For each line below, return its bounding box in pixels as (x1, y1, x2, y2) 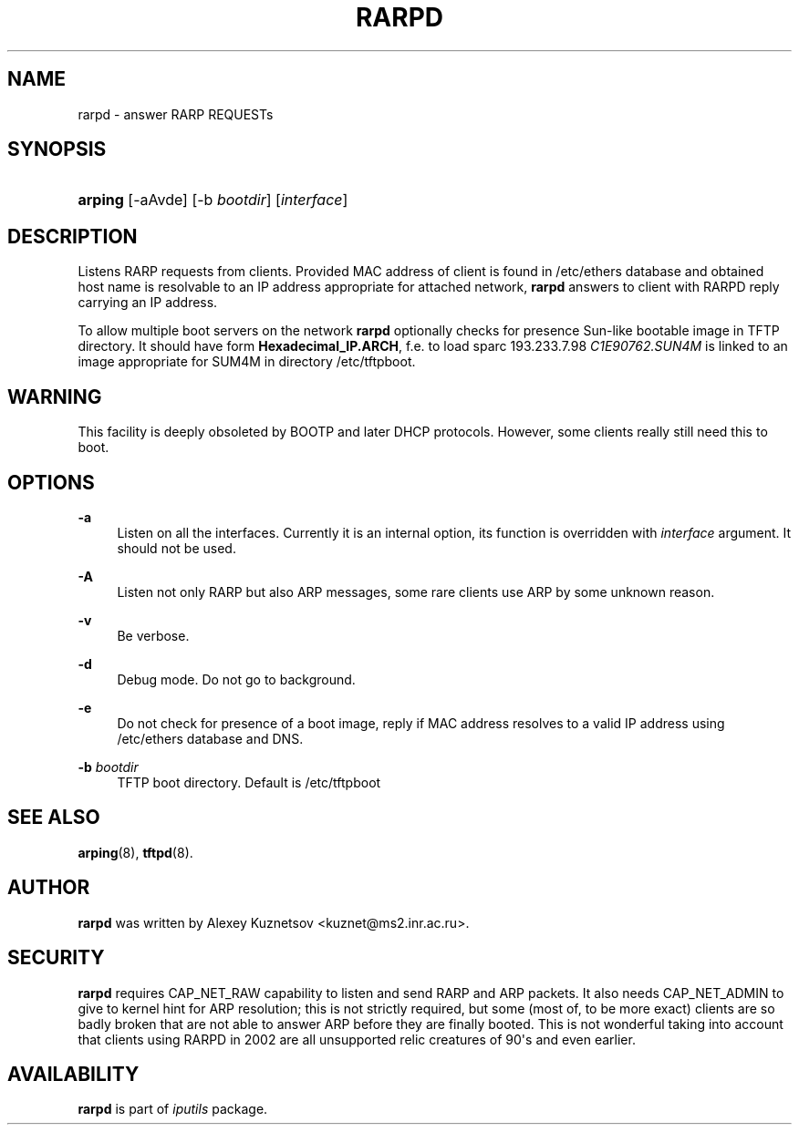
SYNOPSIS (7, 138, 107, 161)
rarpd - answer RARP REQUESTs (78, 106, 274, 122)
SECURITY (7, 946, 105, 970)
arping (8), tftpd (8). (78, 844, 193, 860)
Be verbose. (117, 627, 190, 643)
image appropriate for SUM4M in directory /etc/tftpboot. (78, 354, 416, 370)
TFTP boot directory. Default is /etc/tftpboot (117, 774, 381, 790)
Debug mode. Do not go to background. (117, 671, 356, 687)
